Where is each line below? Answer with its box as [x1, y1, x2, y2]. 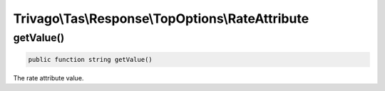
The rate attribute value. [13, 73, 84, 82]
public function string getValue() [28, 55, 153, 63]
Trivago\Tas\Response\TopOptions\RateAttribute [13, 11, 309, 26]
